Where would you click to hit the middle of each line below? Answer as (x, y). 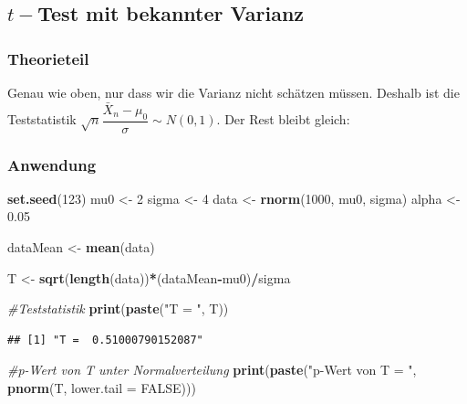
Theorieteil (48, 58)
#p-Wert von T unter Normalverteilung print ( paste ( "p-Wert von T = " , (212, 370)
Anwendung (52, 164)
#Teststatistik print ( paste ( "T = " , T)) (118, 308)
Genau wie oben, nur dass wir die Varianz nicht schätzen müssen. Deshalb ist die (233, 92)
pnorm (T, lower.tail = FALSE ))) (102, 388)
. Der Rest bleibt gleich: (283, 119)
